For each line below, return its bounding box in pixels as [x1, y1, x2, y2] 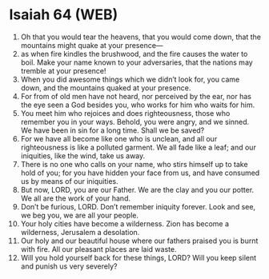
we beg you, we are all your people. [20, 210, 139, 220]
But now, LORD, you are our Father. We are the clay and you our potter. [20, 185, 255, 194]
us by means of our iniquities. [20, 176, 118, 185]
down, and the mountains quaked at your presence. [20, 82, 191, 93]
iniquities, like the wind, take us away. [20, 150, 146, 161]
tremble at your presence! [20, 66, 106, 75]
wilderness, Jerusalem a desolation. [20, 227, 140, 237]
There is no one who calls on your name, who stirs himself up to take [20, 159, 248, 169]
